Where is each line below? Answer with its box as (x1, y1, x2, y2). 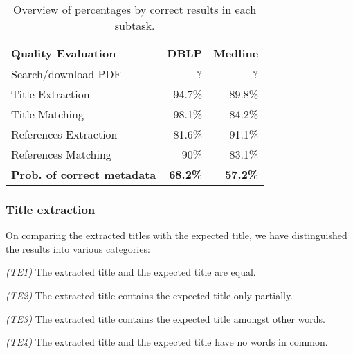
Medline (213, 45, 259, 61)
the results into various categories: (6, 241, 150, 256)
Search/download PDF (11, 66, 121, 82)
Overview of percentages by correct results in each (13, 1, 257, 17)
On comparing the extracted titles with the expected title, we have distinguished (6, 228, 347, 242)
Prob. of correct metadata (11, 166, 156, 182)
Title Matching (11, 106, 84, 122)
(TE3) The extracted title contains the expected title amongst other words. (6, 311, 325, 326)
